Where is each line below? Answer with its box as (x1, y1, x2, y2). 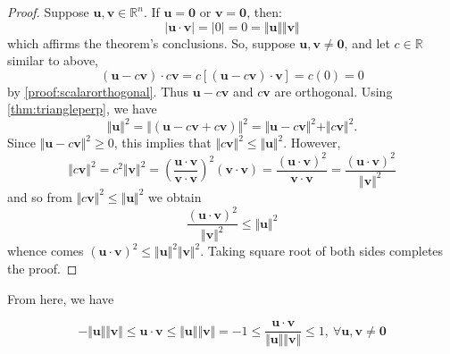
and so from (7, 187, 72, 206)
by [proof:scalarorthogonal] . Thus (7, 81, 188, 100)
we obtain (148, 187, 202, 206)
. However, (283, 133, 341, 152)
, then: (246, 3, 282, 21)
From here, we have (7, 289, 114, 308)
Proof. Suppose (7, 3, 89, 21)
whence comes (7, 241, 84, 260)
